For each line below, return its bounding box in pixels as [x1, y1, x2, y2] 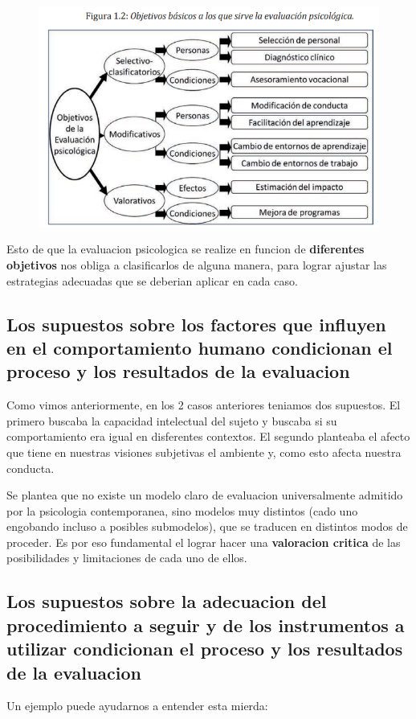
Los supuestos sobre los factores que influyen [6, 311, 386, 336]
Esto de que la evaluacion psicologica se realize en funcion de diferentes [6, 240, 365, 257]
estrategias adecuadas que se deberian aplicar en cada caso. [6, 272, 298, 289]
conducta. [6, 459, 55, 476]
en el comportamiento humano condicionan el [6, 335, 393, 359]
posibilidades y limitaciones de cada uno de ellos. [6, 549, 247, 566]
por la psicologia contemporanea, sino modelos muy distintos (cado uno [6, 502, 358, 519]
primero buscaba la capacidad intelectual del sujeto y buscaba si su [6, 412, 337, 429]
